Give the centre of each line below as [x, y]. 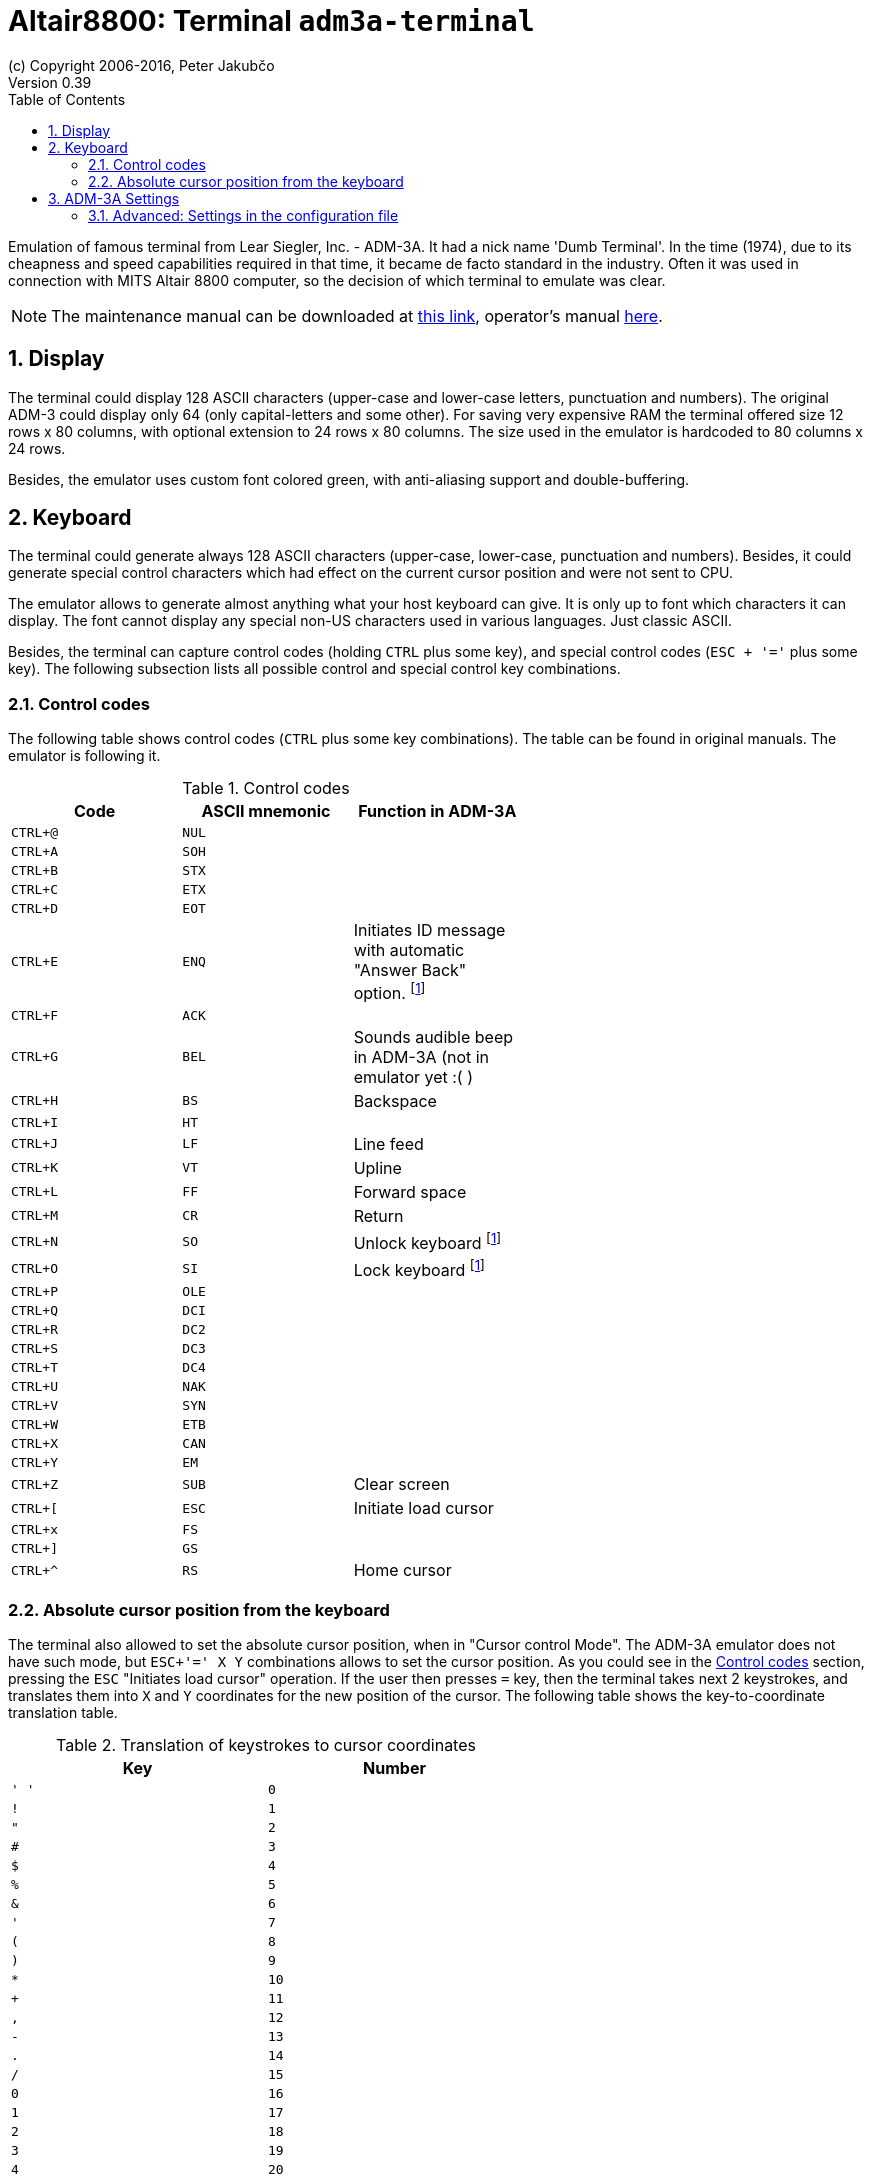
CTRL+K [34, 1168]
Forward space [410, 1191]
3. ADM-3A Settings [114, 198]
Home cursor [402, 1570]
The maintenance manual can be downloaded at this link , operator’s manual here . [357, 315]
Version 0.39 [50, 82]
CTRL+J [34, 1144]
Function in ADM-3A [437, 811]
